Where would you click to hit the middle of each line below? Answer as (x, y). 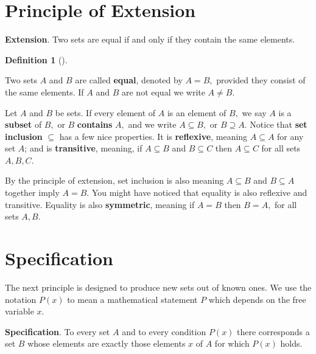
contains (95, 124)
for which (232, 343)
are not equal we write (163, 92)
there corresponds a (273, 331)
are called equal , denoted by (129, 80)
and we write (152, 124)
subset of (23, 124)
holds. (291, 343)
